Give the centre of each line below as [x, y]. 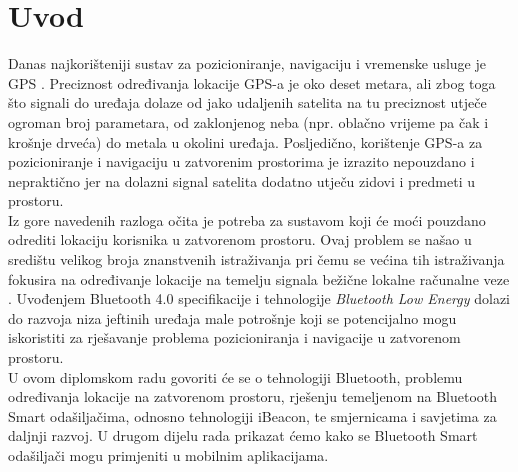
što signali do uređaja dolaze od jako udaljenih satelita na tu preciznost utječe [247, 102]
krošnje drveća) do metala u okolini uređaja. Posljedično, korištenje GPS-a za [245, 141]
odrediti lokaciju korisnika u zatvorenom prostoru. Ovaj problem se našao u [240, 239]
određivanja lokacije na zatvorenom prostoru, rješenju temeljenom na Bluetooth [253, 396]
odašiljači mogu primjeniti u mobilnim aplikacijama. [168, 455]
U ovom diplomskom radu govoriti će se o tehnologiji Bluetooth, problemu [235, 376]
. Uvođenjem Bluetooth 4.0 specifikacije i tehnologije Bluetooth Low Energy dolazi [259, 298]
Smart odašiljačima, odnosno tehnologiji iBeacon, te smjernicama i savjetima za [252, 415]
